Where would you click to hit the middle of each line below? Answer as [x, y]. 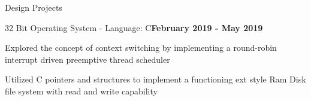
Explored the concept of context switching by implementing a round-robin [141, 48]
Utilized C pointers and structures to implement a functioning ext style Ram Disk [155, 79]
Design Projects [34, 7]
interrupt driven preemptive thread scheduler [87, 59]
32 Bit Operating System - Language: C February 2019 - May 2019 [134, 27]
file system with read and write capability [81, 91]
